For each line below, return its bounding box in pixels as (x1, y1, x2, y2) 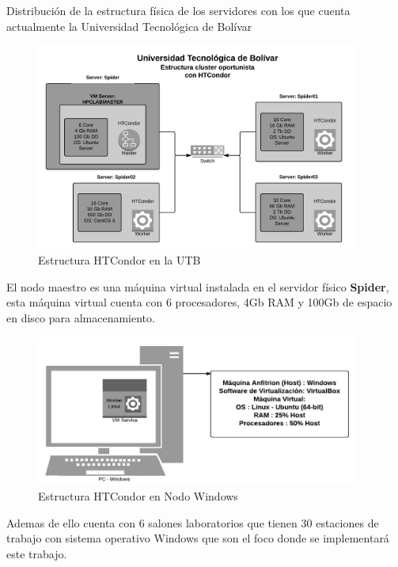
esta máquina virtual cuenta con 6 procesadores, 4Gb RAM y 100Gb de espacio (6, 294, 392, 310)
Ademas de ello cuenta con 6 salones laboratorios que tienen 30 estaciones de (6, 514, 379, 531)
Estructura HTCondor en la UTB (38, 252, 201, 268)
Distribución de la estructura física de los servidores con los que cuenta (6, 2, 351, 18)
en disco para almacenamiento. (6, 309, 155, 325)
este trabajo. (6, 545, 67, 561)
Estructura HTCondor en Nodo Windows (38, 488, 238, 504)
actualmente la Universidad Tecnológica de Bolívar (6, 17, 252, 34)
